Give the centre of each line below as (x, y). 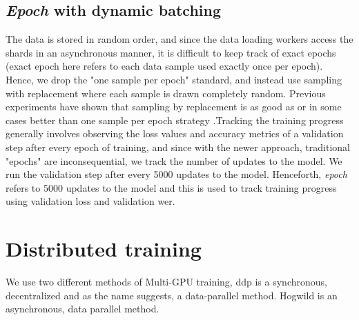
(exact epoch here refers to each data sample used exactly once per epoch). (164, 66)
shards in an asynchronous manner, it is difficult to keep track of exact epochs (171, 52)
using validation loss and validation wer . (90, 201)
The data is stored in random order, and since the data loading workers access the (179, 39)
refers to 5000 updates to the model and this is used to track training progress (171, 187)
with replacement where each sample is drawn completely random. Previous (166, 93)
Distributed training (104, 249)
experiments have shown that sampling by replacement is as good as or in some (174, 107)
